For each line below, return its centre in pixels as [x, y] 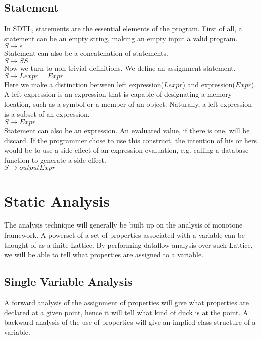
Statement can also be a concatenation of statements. [86, 53]
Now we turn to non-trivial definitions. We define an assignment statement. [120, 68]
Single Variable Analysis [68, 281]
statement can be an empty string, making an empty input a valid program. [121, 38]
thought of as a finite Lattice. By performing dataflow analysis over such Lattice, [128, 244]
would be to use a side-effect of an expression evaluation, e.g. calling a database [126, 150]
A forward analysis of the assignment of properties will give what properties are [127, 303]
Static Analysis [57, 201]
